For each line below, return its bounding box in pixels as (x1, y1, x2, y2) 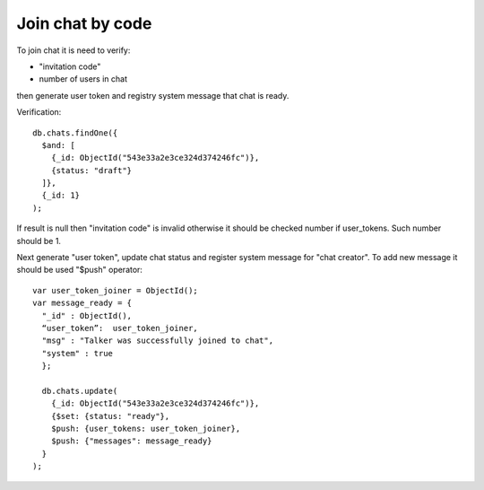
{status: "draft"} (50, 165, 133, 175)
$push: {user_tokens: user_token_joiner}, (50, 424, 241, 434)
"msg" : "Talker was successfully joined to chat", (41, 336, 273, 346)
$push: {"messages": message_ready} (50, 436, 212, 446)
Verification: (16, 107, 62, 118)
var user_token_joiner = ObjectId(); (32, 285, 199, 295)
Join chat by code (16, 13, 152, 33)
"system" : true (41, 348, 114, 358)
